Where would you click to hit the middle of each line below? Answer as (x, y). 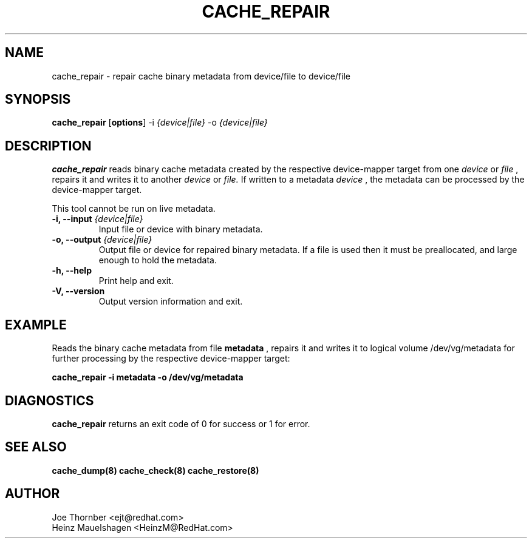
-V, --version (78, 291)
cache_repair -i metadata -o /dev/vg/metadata (148, 377)
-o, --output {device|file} (102, 240)
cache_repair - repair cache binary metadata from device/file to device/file (201, 76)
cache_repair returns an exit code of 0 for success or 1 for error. (181, 423)
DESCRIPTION (48, 146)
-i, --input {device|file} (97, 219)
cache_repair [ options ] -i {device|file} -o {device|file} (160, 123)
